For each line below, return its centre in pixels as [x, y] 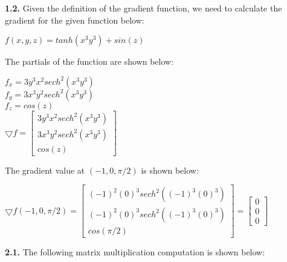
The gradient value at [45, 170]
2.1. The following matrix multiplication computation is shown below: [135, 251]
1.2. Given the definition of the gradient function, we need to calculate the [143, 8]
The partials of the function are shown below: [89, 61]
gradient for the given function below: [75, 20]
